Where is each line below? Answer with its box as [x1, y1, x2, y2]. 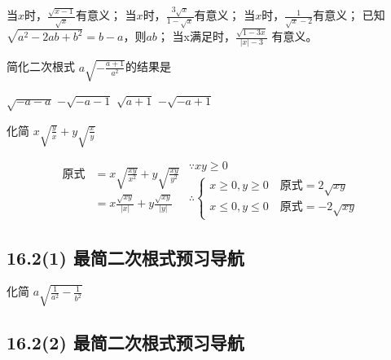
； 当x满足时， [156, 28, 235, 45]
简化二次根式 [7, 58, 75, 75]
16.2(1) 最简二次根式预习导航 [7, 244, 244, 270]
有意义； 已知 [313, 7, 385, 24]
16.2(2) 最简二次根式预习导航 [7, 329, 244, 354]
